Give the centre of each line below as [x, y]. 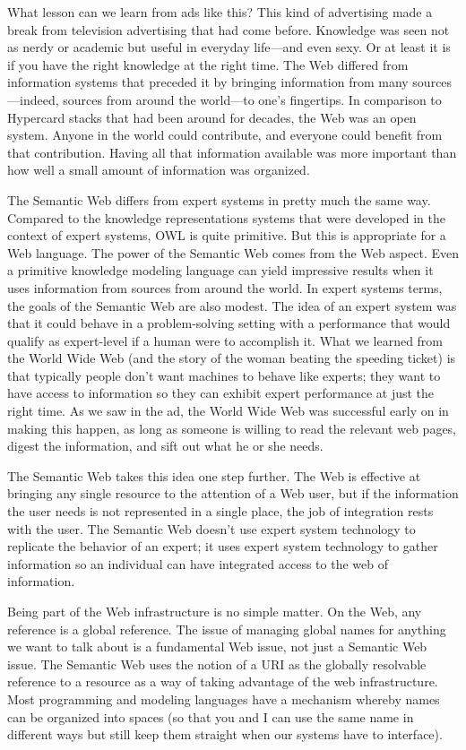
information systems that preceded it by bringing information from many [208, 82]
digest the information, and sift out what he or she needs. [165, 446]
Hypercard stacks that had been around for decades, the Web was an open [212, 117]
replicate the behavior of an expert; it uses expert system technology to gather [223, 546]
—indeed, [33, 99]
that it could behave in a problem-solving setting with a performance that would [229, 323]
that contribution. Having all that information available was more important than [232, 152]
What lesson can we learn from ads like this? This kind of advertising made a [220, 12]
